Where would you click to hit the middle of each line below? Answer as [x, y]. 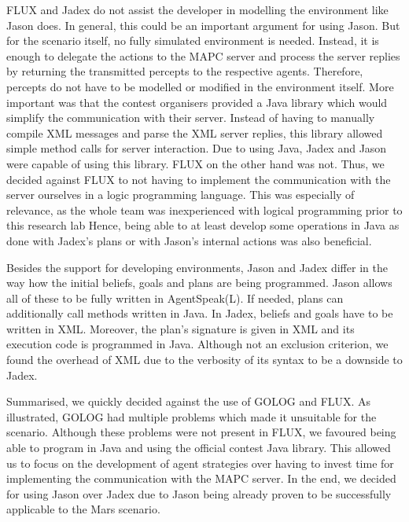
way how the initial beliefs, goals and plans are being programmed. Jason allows [199, 283]
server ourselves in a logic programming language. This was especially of [181, 195]
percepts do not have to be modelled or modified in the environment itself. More [200, 86]
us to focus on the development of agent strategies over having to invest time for [200, 463]
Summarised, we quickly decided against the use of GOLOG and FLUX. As [189, 401]
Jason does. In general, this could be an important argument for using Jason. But [203, 25]
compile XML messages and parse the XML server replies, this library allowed [195, 132]
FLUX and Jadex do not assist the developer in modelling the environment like [197, 9]
